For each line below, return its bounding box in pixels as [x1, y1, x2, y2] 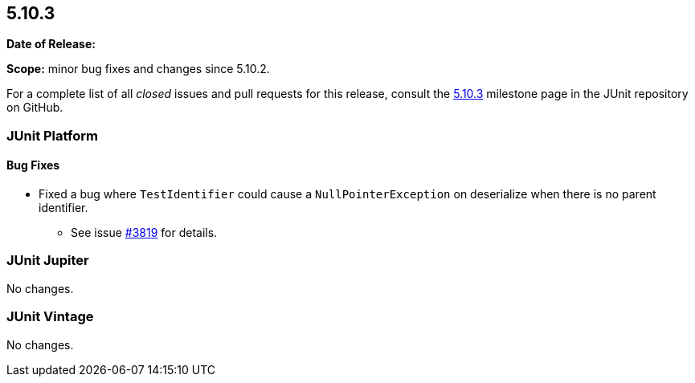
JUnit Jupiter [6, 252, 89, 269]
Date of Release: [6, 37, 96, 51]
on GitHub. [6, 100, 63, 115]
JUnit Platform [6, 127, 98, 144]
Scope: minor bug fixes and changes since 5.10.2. [6, 62, 270, 76]
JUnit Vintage [6, 308, 94, 325]
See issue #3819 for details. [71, 226, 218, 240]
